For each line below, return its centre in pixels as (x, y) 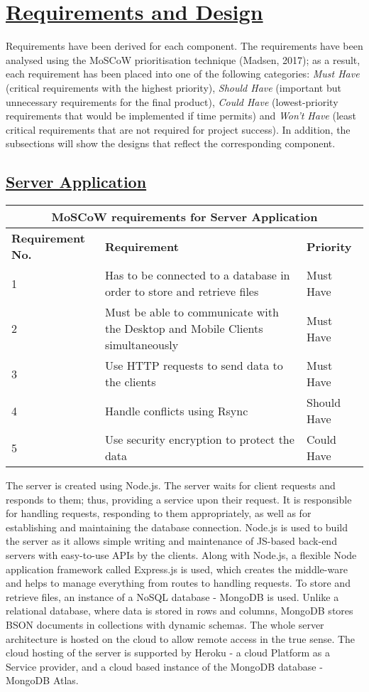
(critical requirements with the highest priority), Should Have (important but (174, 87)
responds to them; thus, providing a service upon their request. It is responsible (179, 499)
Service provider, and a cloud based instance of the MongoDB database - (164, 666)
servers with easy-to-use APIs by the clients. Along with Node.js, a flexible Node (181, 555)
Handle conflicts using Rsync (176, 410)
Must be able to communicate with (192, 312)
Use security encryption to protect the (199, 440)
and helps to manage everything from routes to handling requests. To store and (178, 583)
